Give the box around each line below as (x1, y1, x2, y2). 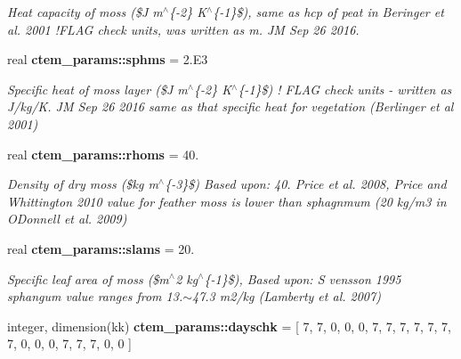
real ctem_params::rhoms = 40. (7, 144, 199, 163)
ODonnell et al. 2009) (7, 209, 127, 228)
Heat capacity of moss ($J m (7, 3, 163, 20)
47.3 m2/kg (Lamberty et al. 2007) (192, 287, 381, 306)
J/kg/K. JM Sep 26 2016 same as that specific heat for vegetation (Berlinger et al (7, 97, 454, 116)
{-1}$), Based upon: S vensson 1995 (204, 269, 401, 288)
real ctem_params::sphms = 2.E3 (7, 50, 208, 69)
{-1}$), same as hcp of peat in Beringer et (213, 3, 444, 20)
